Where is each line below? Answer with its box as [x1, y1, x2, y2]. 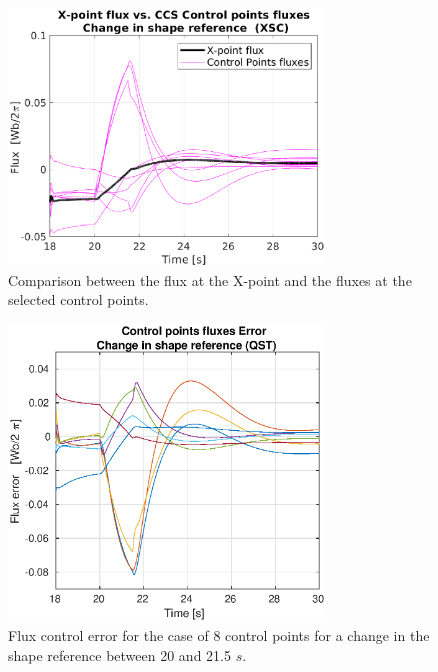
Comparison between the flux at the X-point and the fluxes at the [8, 269, 412, 290]
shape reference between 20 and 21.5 [8, 644, 231, 665]
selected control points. [8, 289, 149, 310]
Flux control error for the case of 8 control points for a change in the [8, 625, 430, 646]
